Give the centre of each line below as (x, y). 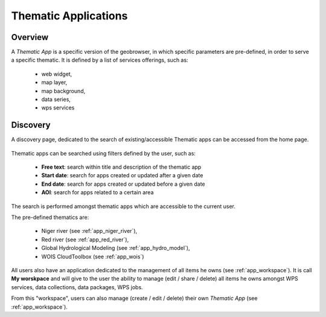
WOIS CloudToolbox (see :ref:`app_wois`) (93, 257)
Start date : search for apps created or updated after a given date (122, 175)
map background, (63, 91)
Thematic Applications (69, 16)
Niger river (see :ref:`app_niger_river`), (89, 231)
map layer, (54, 82)
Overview (30, 37)
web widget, (57, 74)
